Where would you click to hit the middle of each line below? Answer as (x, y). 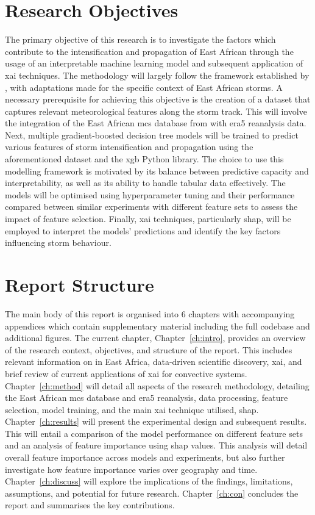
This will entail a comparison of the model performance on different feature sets (154, 433)
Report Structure (80, 284)
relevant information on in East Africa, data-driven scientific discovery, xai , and (154, 362)
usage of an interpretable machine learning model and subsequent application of (154, 63)
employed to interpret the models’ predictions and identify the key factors (143, 230)
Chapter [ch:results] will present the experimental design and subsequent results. (156, 421)
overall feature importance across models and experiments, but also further (145, 457)
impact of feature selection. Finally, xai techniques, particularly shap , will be (148, 219)
